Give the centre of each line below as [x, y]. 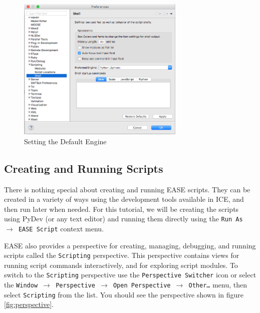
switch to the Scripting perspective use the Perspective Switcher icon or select [130, 275]
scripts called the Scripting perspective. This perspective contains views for [122, 255]
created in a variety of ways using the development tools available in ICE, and [124, 199]
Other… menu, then [218, 285]
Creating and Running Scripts [84, 168]
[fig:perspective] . [29, 304]
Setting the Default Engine [65, 141]
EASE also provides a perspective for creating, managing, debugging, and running [130, 245]
